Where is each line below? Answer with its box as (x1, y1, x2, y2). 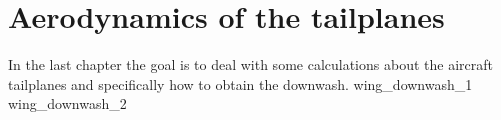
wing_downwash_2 (8, 93, 127, 114)
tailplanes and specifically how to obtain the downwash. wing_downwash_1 (8, 73, 473, 94)
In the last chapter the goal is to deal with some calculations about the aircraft (8, 54, 493, 75)
